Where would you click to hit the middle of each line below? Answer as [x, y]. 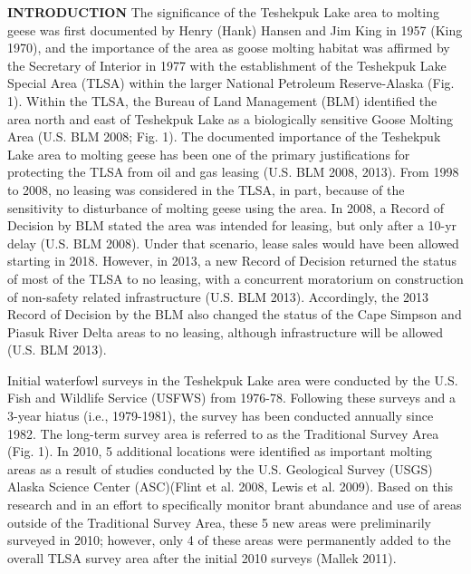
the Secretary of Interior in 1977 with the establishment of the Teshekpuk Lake [227, 65]
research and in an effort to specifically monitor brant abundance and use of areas [235, 505]
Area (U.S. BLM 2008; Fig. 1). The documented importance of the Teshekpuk [224, 136]
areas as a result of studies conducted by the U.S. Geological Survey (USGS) [220, 468]
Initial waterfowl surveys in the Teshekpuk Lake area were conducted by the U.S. [233, 379]
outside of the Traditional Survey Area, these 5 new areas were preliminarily [219, 522]
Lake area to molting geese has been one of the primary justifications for [209, 154]
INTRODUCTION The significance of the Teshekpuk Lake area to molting [223, 12]
